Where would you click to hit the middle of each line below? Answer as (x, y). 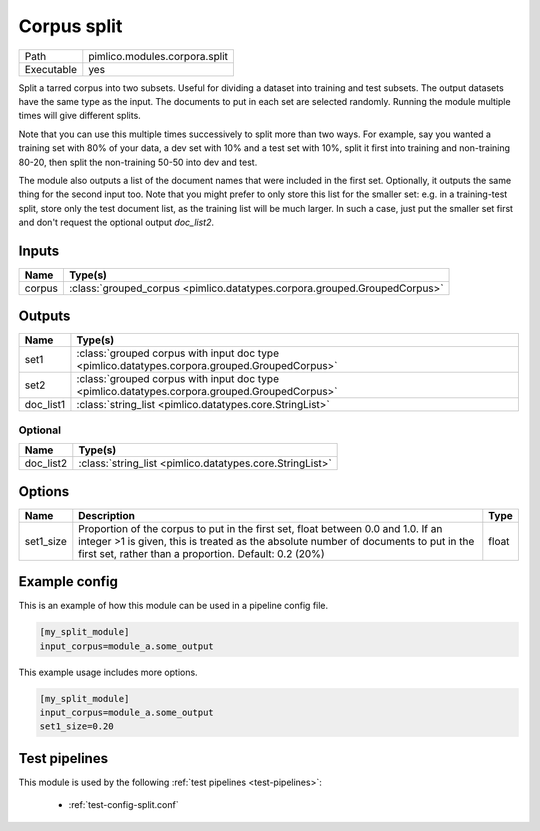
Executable (50, 69)
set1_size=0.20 (76, 726)
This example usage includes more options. (108, 672)
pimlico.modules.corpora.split (158, 56)
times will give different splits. (80, 116)
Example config (68, 581)
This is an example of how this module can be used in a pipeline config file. (173, 606)
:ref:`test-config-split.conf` (123, 805)
